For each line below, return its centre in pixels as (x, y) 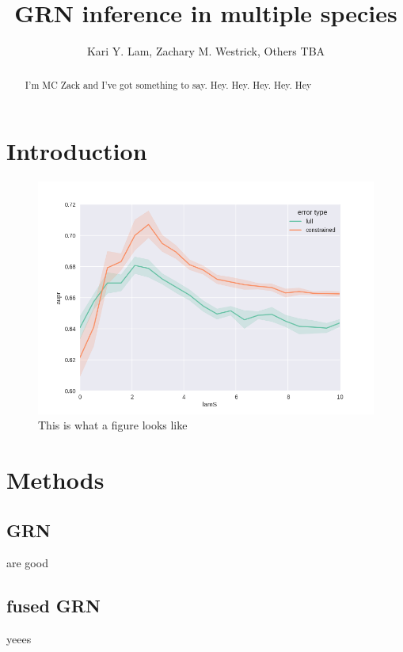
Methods (55, 479)
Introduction (77, 151)
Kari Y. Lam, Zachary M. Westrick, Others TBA (206, 51)
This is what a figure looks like (113, 425)
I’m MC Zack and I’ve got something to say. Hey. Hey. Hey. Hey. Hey (168, 84)
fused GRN (53, 606)
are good (27, 563)
